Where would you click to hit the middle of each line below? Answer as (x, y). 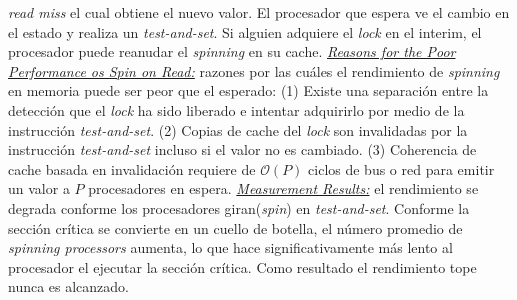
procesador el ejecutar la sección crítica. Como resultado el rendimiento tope (242, 266)
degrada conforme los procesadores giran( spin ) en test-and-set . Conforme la (239, 207)
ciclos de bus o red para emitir (401, 168)
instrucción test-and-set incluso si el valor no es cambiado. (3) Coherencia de (242, 149)
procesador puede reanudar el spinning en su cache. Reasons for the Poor (232, 51)
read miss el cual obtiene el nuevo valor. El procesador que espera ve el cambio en (259, 12)
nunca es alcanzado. (69, 286)
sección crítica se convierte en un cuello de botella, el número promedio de (235, 227)
